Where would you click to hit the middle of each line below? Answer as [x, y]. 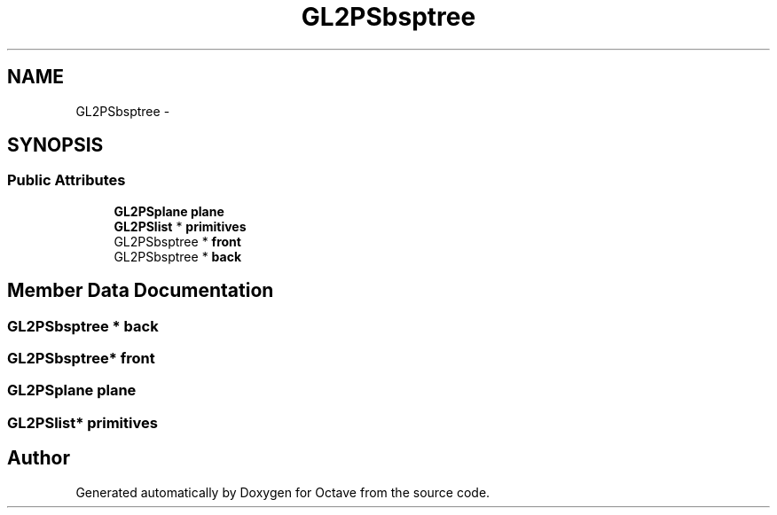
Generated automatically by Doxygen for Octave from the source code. [283, 492]
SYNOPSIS [55, 145]
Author [39, 458]
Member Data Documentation [141, 291]
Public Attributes [67, 180]
